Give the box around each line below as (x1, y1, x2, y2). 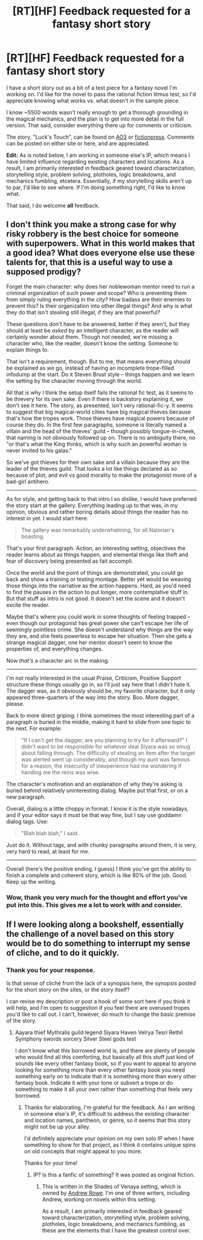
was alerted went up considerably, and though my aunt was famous (21, 755, 190, 763)
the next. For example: (6, 724, 62, 732)
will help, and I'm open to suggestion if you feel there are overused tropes (6, 1004, 190, 1012)
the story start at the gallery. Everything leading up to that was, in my (6, 502, 178, 509)
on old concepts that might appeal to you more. (24, 1148, 143, 1155)
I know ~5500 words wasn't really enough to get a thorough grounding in (6, 108, 188, 116)
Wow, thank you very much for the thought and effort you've (6, 893, 188, 901)
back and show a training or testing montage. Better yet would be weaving (6, 575, 192, 583)
